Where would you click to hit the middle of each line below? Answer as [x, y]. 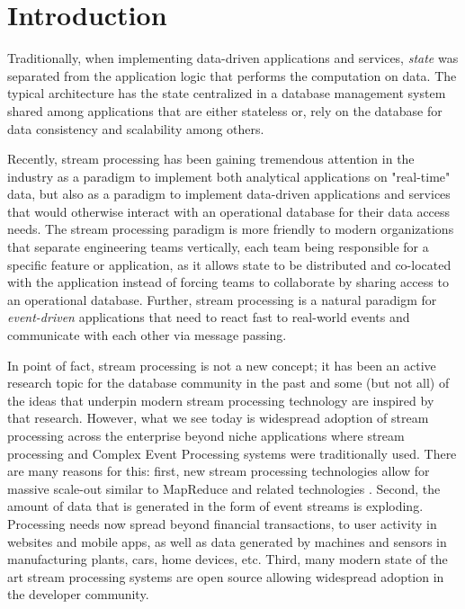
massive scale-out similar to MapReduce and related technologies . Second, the [224, 488]
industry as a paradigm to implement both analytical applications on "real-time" [229, 176]
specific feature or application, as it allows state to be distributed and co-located [229, 264]
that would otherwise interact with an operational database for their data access [229, 211]
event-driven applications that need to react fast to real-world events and [209, 317]
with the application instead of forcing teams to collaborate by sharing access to [228, 282]
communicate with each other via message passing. [147, 335]
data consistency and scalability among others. [136, 128]
